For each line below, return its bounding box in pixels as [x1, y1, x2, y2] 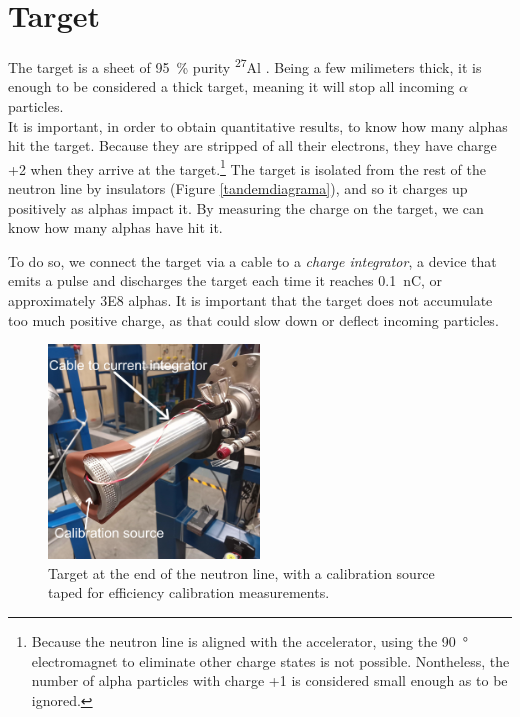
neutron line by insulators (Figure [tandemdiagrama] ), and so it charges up [8, 178, 468, 198]
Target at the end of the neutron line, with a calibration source [48, 562, 435, 583]
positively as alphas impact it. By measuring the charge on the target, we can [8, 197, 484, 218]
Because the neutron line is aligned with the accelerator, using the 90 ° [31, 631, 469, 652]
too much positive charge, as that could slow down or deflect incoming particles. [8, 309, 499, 330]
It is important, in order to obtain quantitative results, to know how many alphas [8, 115, 508, 136]
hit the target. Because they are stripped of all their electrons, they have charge [8, 135, 497, 156]
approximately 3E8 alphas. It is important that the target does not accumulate [8, 289, 493, 310]
